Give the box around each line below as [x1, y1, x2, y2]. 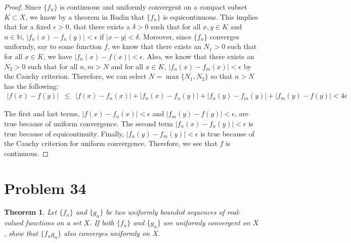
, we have [43, 51, 72, 61]
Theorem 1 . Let [4, 207, 57, 217]
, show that [4, 228, 38, 238]
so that [210, 71, 233, 81]
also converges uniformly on [64, 228, 150, 238]
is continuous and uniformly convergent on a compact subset [60, 2, 247, 12]
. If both [90, 217, 114, 228]
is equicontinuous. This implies [163, 11, 258, 22]
